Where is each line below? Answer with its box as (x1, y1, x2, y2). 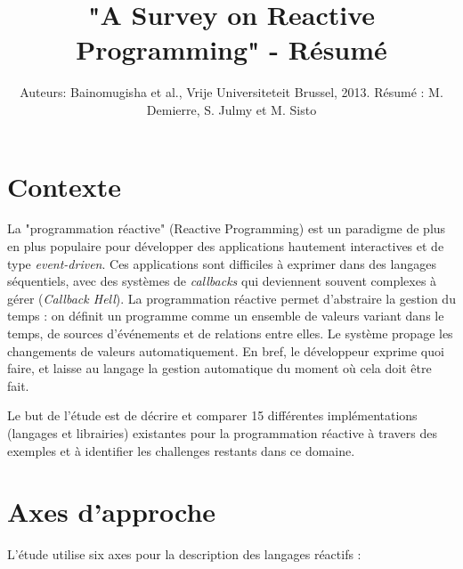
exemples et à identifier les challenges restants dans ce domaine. (7, 441, 355, 459)
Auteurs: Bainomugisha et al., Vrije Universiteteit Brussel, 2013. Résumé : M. (20, 83, 443, 102)
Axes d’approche (7, 493, 216, 530)
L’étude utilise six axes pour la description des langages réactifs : (7, 545, 361, 564)
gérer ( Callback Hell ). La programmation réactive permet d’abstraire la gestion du (7, 289, 456, 307)
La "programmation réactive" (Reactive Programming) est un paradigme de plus (7, 219, 446, 238)
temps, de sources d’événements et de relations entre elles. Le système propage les (7, 324, 453, 342)
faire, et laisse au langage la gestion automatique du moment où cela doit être (7, 359, 432, 378)
